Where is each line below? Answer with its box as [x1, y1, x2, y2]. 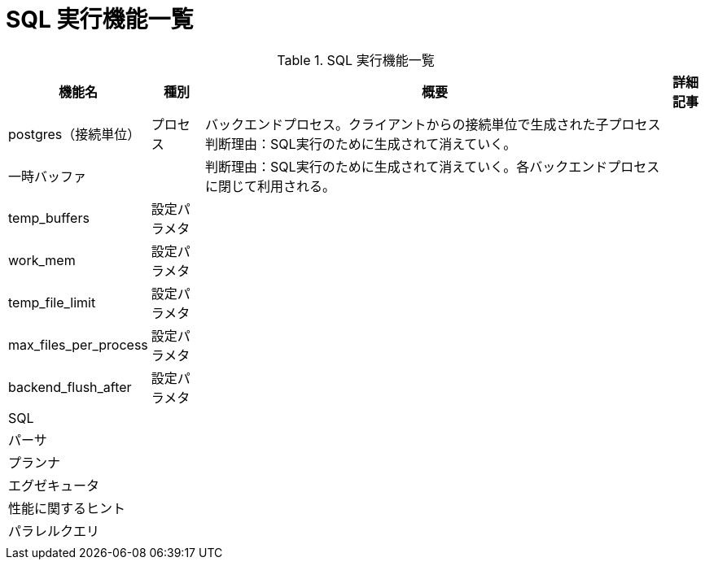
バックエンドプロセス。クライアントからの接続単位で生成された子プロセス [205, 115, 661, 133]
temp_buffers [8, 209, 90, 226]
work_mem [8, 251, 76, 268]
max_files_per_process [8, 336, 148, 353]
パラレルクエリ [8, 522, 100, 539]
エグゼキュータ [8, 477, 100, 494]
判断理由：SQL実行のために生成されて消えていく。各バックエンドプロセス [205, 158, 660, 175]
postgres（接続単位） [8, 125, 141, 142]
